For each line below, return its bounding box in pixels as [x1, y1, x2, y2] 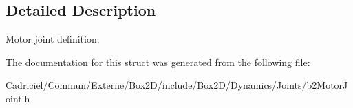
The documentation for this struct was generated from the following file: [6, 54, 310, 69]
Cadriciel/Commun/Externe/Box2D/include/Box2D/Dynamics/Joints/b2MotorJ [6, 78, 348, 92]
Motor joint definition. [6, 32, 100, 46]
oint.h [6, 91, 30, 105]
